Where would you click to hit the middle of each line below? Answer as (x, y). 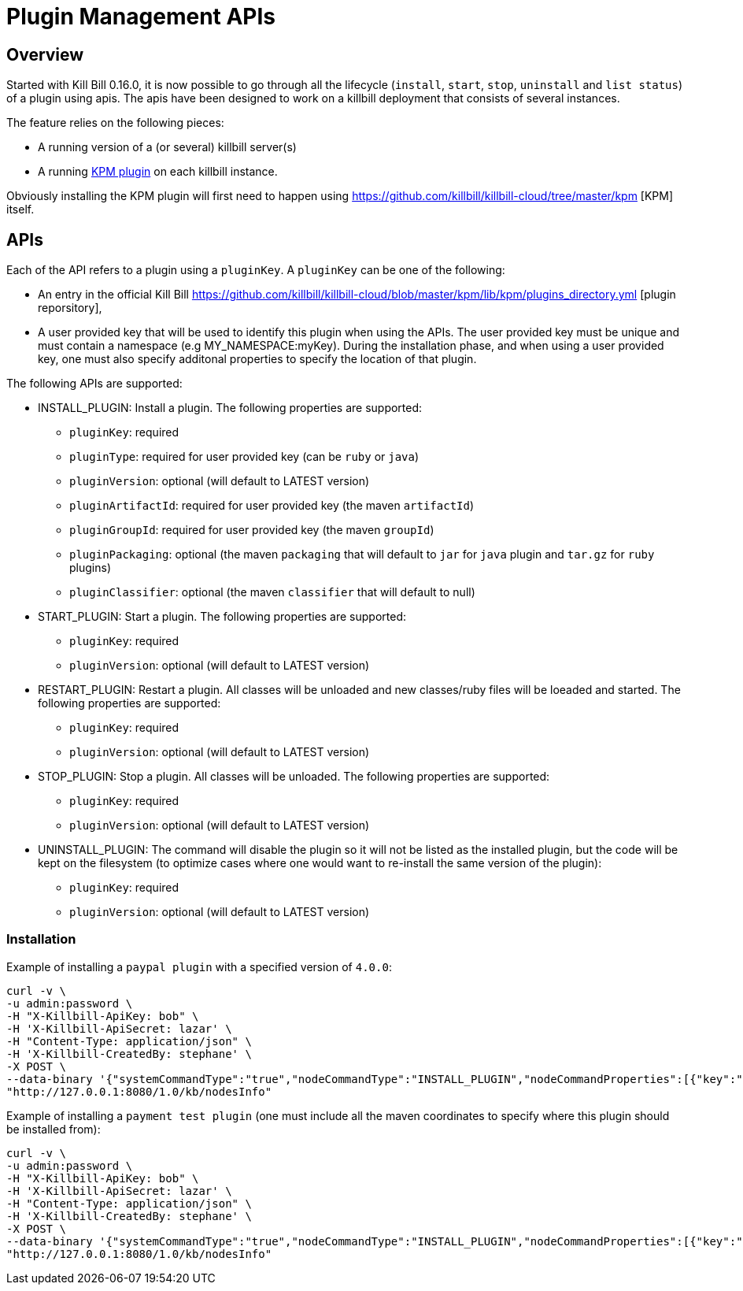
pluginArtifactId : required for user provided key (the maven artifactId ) (272, 506)
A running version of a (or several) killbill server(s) (167, 147)
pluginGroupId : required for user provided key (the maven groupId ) (252, 530)
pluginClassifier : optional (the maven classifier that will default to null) (272, 592)
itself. (20, 210)
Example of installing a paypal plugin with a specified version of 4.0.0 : (199, 966)
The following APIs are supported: (94, 384)
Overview (45, 54)
